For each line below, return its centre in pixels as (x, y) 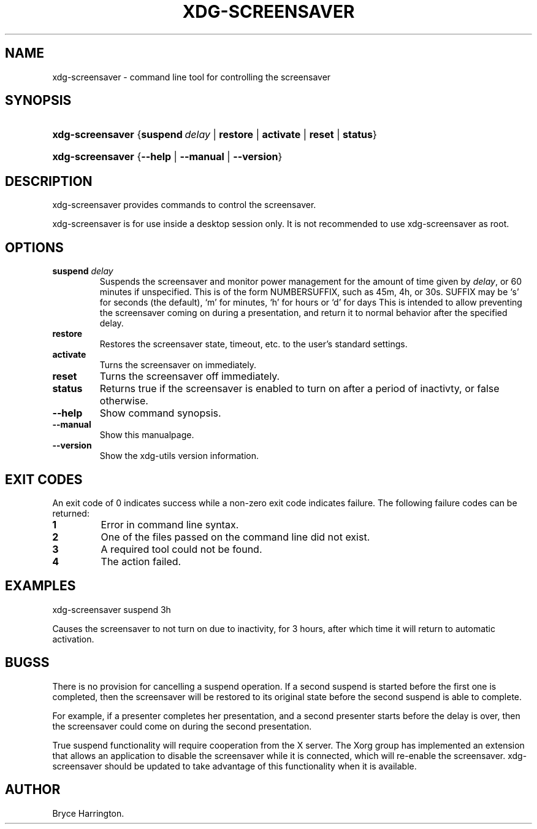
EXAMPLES (40, 586)
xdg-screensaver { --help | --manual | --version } (167, 157)
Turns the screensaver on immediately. (178, 365)
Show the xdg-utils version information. (179, 456)
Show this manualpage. (147, 435)
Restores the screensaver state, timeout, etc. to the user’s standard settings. (253, 344)
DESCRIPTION (49, 181)
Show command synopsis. (160, 413)
